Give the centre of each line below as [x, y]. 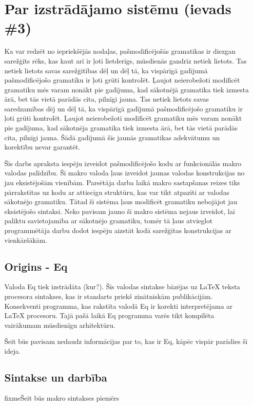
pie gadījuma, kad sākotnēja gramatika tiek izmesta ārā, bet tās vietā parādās [121, 128]
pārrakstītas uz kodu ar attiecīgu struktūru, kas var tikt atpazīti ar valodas [117, 192]
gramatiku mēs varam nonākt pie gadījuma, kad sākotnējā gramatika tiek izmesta [127, 89]
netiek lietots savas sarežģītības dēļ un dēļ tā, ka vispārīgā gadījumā [106, 70]
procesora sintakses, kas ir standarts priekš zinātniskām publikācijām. [109, 296]
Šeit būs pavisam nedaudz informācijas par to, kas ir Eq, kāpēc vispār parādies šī [126, 341]
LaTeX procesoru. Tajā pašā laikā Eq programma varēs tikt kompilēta [109, 315]
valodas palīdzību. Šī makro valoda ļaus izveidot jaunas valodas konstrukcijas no [125, 173]
